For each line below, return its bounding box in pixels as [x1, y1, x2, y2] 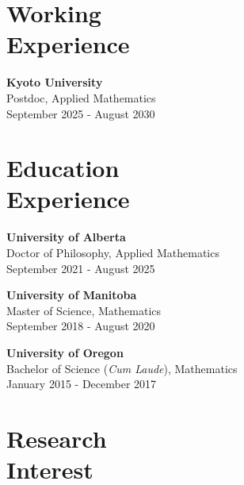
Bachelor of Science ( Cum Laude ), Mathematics [6, 360, 238, 376]
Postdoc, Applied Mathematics [6, 89, 156, 106]
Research [6, 421, 107, 454]
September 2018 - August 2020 [6, 318, 155, 334]
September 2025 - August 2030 [6, 105, 155, 121]
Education [6, 152, 120, 184]
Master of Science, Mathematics [6, 302, 162, 318]
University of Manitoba [6, 287, 137, 303]
